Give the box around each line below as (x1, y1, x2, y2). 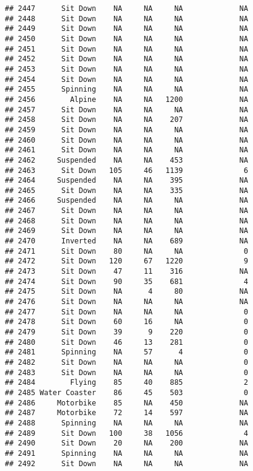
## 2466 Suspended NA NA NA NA (5, 196, 248, 205)
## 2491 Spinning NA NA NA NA (5, 449, 248, 458)
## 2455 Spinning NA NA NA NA (5, 85, 248, 94)
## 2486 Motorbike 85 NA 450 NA (5, 398, 248, 407)
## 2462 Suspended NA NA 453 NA (5, 155, 248, 164)
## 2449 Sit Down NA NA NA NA (5, 24, 248, 33)
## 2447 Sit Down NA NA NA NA (5, 4, 248, 13)
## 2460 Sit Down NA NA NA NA (5, 135, 248, 144)
